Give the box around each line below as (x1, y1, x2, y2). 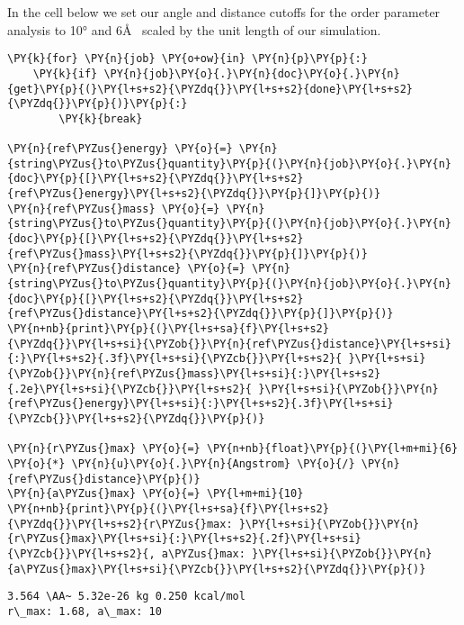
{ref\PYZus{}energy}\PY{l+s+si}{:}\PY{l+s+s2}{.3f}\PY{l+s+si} (7, 397, 394, 411)
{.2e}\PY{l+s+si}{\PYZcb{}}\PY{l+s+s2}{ (7, 382, 253, 395)
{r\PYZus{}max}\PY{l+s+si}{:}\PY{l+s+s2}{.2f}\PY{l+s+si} (7, 532, 361, 546)
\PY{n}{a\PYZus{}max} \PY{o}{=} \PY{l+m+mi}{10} (7, 487, 304, 501)
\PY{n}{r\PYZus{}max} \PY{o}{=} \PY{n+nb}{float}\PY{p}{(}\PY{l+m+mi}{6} (7, 442, 459, 456)
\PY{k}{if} (32, 67, 98, 80)
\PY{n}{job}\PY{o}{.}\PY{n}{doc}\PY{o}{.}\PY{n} (103, 67, 400, 80)
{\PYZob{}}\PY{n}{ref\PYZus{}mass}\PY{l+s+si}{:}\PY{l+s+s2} (7, 367, 381, 380)
